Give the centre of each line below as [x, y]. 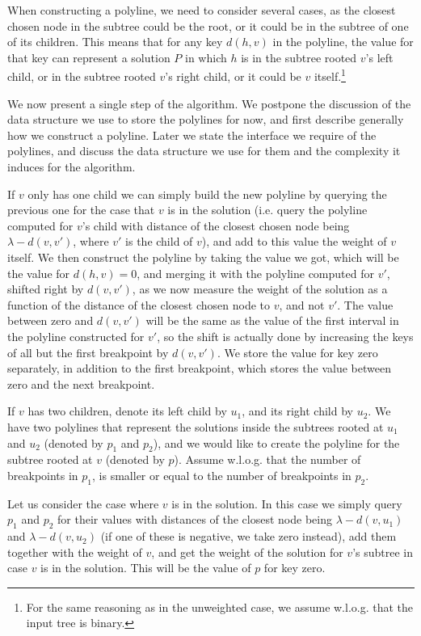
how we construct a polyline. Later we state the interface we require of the [192, 135]
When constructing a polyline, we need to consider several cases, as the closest [202, 10]
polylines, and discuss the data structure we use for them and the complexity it [204, 151]
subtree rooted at [50, 459]
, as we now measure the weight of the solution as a [260, 289]
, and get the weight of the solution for [247, 552]
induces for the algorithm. [72, 166]
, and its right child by [297, 411]
